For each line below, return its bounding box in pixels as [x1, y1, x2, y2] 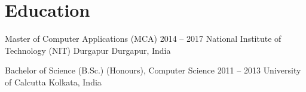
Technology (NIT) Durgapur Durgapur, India [5, 44, 171, 56]
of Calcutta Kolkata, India [5, 75, 102, 88]
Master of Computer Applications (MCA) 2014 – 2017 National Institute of [5, 32, 281, 45]
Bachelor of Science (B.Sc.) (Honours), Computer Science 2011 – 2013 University [5, 64, 301, 76]
